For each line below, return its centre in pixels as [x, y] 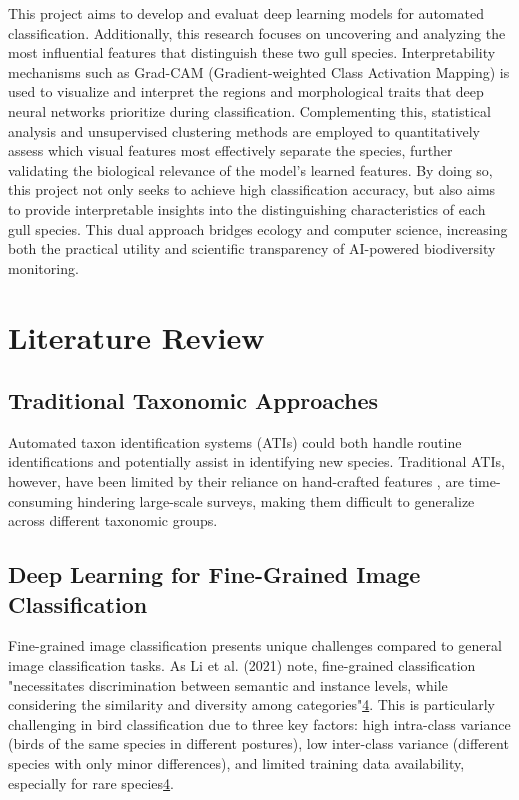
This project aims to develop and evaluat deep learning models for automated [246, 13]
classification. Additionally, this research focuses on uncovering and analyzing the [257, 32]
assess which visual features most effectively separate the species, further [230, 150]
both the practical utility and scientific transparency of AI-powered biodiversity [252, 248]
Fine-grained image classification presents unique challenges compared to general [255, 645]
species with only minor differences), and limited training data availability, [236, 763]
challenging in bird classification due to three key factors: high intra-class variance [259, 723]
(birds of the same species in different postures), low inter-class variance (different [258, 743]
